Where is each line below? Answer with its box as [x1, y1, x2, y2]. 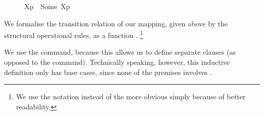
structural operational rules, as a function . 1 [4, 28, 143, 40]
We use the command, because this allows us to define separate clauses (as [4, 47, 236, 57]
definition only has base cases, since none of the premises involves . [4, 66, 212, 77]
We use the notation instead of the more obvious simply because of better [16, 91, 246, 102]
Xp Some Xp [24, 1, 70, 11]
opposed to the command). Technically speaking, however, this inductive [4, 57, 230, 67]
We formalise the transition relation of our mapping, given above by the [4, 18, 228, 28]
